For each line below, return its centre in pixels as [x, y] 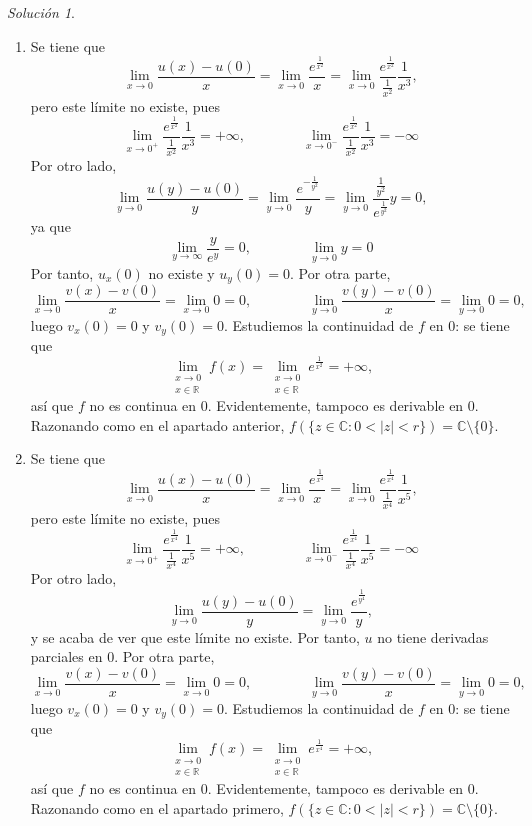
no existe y [181, 272]
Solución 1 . [41, 12]
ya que [50, 226]
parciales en [66, 656]
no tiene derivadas [433, 636]
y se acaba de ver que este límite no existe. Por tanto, [195, 636]
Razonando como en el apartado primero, [157, 807]
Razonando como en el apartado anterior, [157, 424]
